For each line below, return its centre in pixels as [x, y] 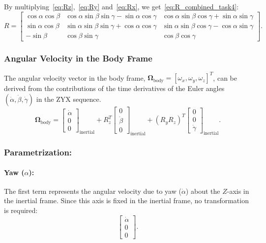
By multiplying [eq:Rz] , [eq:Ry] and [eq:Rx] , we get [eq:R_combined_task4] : [121, 6]
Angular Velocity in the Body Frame [78, 58]
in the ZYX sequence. [69, 99]
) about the [203, 191]
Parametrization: [38, 152]
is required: [21, 210]
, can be [225, 77]
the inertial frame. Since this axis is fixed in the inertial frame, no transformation [126, 200]
